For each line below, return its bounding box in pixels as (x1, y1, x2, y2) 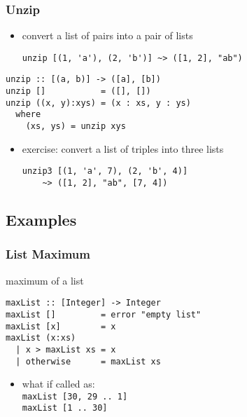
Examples (6, 209, 77, 231)
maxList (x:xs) (6, 333, 76, 343)
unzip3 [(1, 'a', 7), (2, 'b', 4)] (22, 166, 188, 177)
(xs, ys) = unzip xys (25, 121, 126, 132)
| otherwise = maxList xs (15, 356, 161, 367)
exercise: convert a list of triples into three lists (22, 141, 224, 156)
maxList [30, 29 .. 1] (22, 391, 128, 402)
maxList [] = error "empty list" (6, 309, 202, 320)
